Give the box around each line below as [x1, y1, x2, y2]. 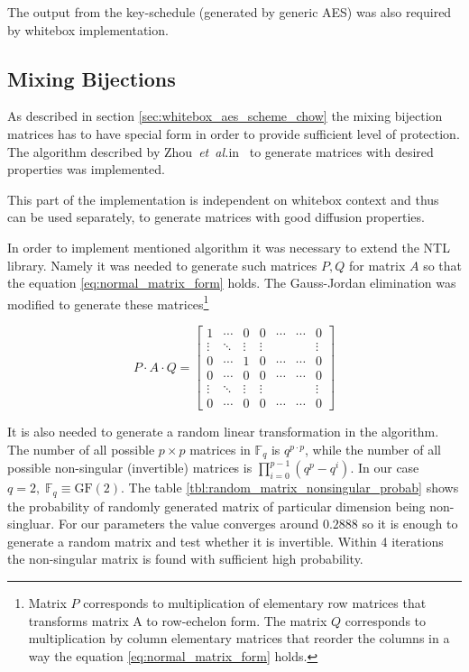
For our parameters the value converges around [58, 514, 319, 533]
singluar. [7, 514, 55, 533]
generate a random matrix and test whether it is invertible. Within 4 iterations [7, 531, 444, 550]
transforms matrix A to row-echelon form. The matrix [28, 611, 327, 630]
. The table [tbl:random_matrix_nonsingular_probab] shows [121, 478, 459, 497]
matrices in [189, 439, 251, 458]
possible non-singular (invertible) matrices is [7, 458, 253, 477]
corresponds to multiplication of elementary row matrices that [83, 594, 427, 612]
